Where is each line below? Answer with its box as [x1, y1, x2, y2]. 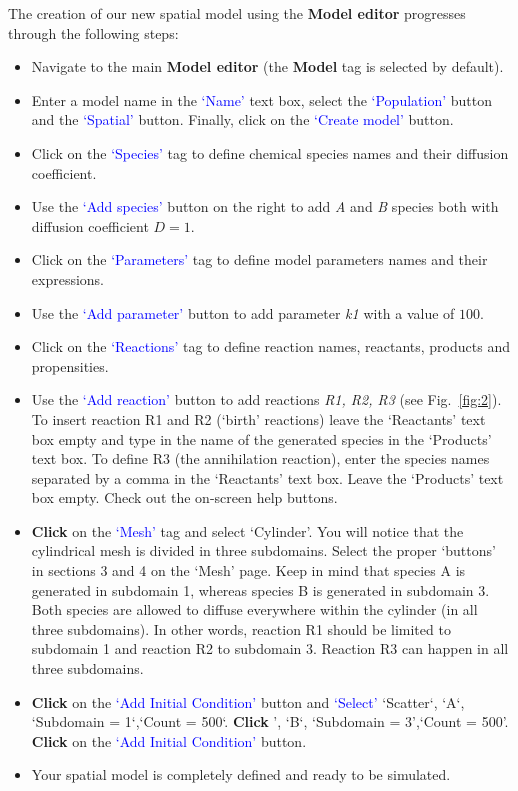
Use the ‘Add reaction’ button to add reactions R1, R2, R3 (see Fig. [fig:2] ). [31, 389, 502, 410]
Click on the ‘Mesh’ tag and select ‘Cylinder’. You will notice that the [31, 520, 464, 541]
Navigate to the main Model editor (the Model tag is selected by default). [31, 56, 504, 77]
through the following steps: [8, 22, 179, 43]
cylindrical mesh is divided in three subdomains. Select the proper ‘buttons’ [31, 540, 496, 561]
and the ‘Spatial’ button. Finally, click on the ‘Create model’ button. [31, 109, 454, 130]
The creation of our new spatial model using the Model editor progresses [8, 3, 466, 23]
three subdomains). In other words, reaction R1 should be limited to [31, 618, 451, 639]
